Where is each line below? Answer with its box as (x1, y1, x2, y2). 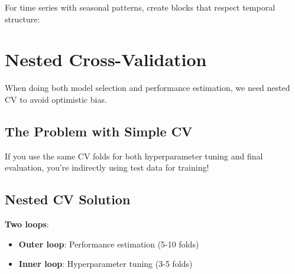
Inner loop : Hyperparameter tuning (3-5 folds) (18, 257, 193, 270)
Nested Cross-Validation (5, 47, 207, 71)
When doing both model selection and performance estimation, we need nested (5, 81, 290, 94)
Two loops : (5, 218, 49, 230)
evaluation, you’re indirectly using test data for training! (5, 161, 209, 174)
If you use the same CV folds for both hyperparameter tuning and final (5, 149, 263, 162)
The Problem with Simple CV (5, 122, 193, 140)
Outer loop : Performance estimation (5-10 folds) (18, 237, 199, 250)
